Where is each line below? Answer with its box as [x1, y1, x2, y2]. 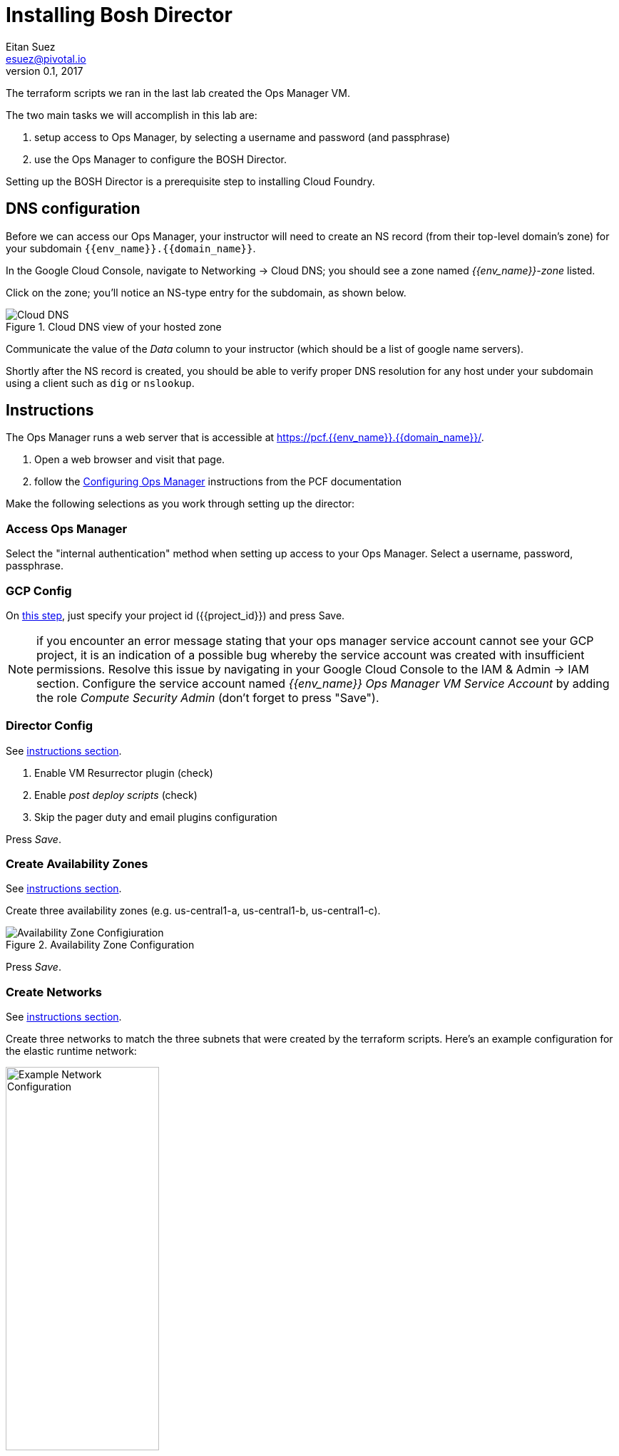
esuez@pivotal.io [6, 52, 86, 65]
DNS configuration [6, 200, 140, 218]
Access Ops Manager [6, 521, 128, 536]
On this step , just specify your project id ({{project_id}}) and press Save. [6, 609, 345, 621]
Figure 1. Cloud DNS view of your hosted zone [6, 320, 222, 333]
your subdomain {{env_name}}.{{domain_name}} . [6, 242, 256, 254]
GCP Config [6, 583, 72, 598]
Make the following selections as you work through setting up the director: [6, 497, 355, 510]
